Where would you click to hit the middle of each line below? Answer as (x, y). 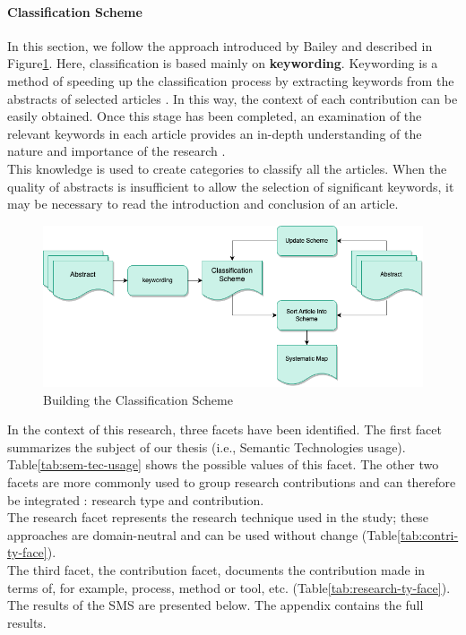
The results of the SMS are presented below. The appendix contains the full (216, 605)
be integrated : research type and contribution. (136, 499)
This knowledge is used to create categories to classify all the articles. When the (227, 168)
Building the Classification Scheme (138, 399)
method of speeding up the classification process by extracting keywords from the (231, 80)
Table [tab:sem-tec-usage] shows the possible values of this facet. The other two (223, 464)
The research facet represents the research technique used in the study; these (218, 517)
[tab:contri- (428, 534)
